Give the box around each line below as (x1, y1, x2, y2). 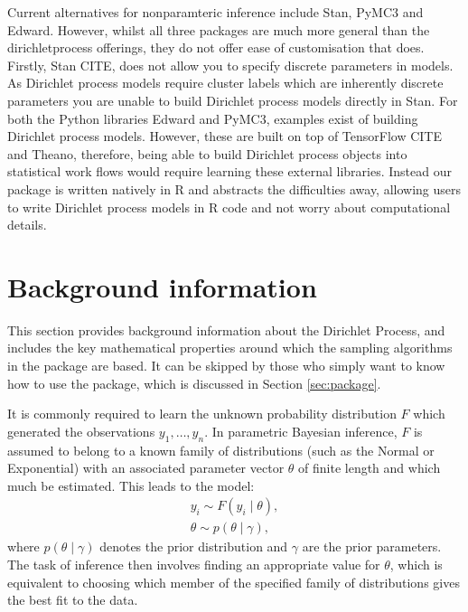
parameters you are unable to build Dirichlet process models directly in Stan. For (7, 90, 458, 109)
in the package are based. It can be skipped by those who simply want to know (7, 356, 445, 375)
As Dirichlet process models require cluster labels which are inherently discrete (7, 73, 444, 92)
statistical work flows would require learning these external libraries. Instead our (7, 162, 452, 181)
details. (7, 215, 47, 234)
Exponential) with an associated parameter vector (7, 458, 285, 477)
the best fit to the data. (7, 590, 138, 609)
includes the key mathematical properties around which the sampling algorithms (7, 338, 453, 357)
